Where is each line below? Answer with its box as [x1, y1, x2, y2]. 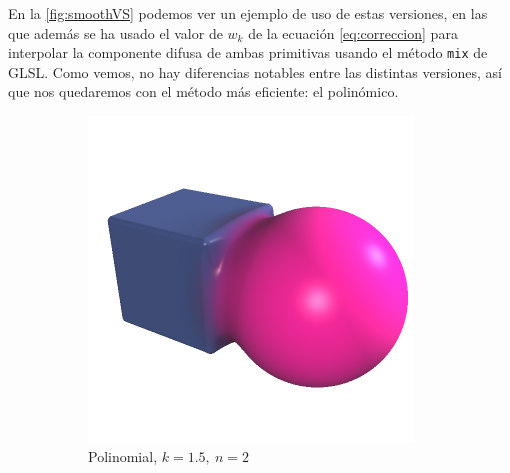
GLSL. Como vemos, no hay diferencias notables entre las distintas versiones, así [8, 61, 502, 82]
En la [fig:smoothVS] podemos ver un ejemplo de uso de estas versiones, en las [8, 3, 488, 23]
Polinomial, [88, 445, 158, 466]
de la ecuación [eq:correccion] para [248, 22, 458, 43]
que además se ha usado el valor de [8, 22, 223, 43]
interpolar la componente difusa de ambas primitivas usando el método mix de [8, 42, 488, 63]
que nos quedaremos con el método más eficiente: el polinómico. [8, 81, 399, 102]
